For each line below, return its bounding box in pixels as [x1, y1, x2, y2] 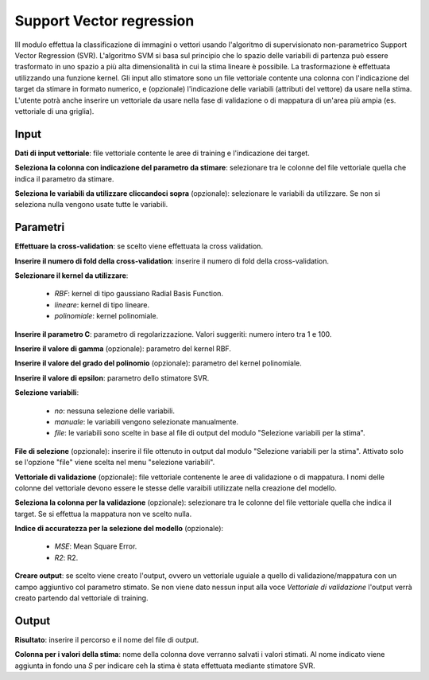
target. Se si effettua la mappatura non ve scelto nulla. [14, 509, 192, 518]
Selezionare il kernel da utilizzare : [14, 271, 129, 280]
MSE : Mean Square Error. [54, 541, 137, 551]
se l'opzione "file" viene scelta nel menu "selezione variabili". [14, 458, 215, 467]
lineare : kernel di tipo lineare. [54, 299, 150, 310]
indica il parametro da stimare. [14, 174, 114, 183]
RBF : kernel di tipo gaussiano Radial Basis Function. [54, 289, 224, 299]
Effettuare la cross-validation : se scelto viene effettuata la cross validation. [14, 241, 264, 251]
